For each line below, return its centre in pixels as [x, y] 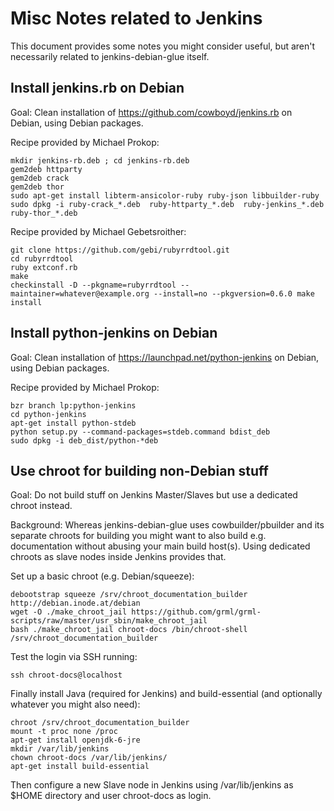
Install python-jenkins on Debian [114, 333]
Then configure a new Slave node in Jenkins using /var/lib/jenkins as [152, 785]
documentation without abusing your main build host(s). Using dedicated [160, 546]
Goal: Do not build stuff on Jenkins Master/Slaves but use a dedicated [154, 495]
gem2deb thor [37, 187]
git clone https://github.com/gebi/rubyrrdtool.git [120, 250]
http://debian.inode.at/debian [75, 603]
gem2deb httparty [46, 169]
